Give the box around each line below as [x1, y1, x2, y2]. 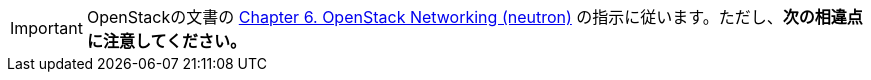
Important [10, 18, 83, 38]
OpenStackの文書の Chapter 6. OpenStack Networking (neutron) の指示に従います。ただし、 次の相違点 [86, 7, 863, 27]
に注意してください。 [86, 31, 247, 51]
